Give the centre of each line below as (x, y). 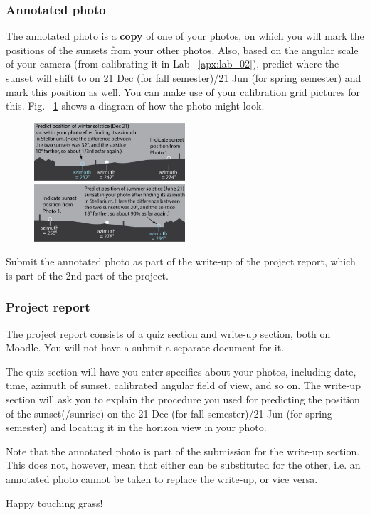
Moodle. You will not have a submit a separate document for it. (145, 347)
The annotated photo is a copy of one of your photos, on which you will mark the (185, 36)
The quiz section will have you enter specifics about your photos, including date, (181, 371)
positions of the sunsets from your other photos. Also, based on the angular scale (182, 49)
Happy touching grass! (54, 503)
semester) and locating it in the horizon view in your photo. (136, 427)
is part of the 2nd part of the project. (87, 275)
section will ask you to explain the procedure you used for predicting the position (183, 399)
